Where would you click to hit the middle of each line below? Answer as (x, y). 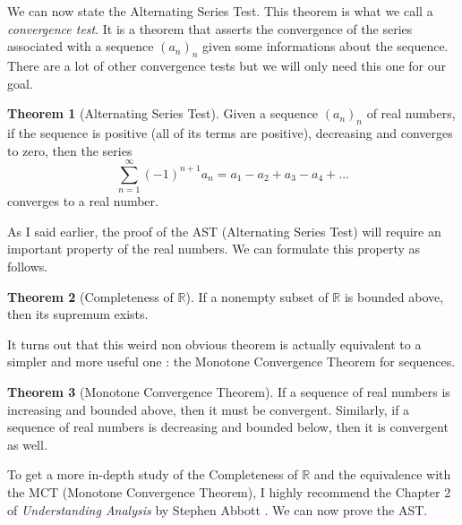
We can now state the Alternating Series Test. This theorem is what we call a (220, 11)
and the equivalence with (382, 474)
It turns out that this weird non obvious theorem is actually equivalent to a (214, 344)
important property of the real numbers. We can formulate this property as (214, 249)
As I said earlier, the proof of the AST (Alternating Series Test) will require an (224, 231)
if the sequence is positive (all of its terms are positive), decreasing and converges (230, 132)
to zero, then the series (70, 150)
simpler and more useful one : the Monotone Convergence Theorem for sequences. (231, 361)
